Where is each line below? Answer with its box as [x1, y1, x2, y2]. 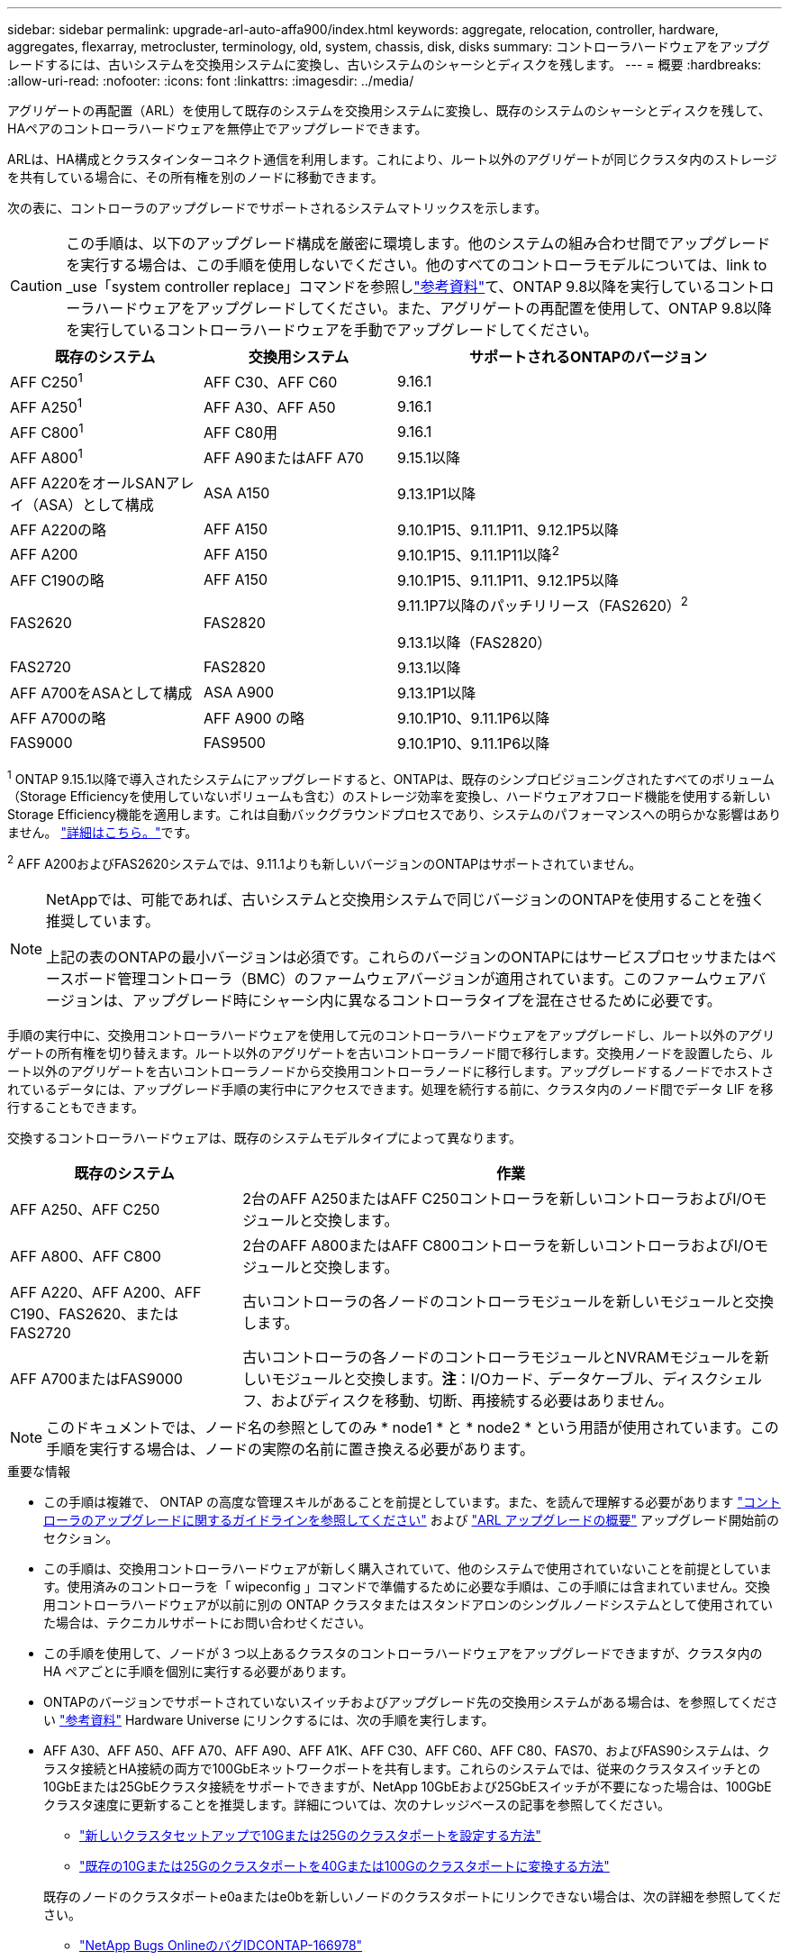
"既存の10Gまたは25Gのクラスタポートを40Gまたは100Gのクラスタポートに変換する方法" [79, 1857, 610, 1873]
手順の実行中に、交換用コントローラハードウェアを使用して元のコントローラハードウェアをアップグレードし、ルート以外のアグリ [7, 1026, 775, 1043]
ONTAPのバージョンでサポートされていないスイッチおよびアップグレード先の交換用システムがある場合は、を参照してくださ [43, 1693, 778, 1709]
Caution [10, 277, 63, 295]
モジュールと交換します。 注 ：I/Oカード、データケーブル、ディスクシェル [271, 1369, 763, 1388]
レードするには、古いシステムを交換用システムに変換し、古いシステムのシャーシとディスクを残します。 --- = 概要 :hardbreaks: [7, 57, 762, 72]
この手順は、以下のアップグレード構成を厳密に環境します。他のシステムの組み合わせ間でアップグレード [66, 234, 771, 252]
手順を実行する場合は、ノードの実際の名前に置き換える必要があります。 [46, 1439, 534, 1458]
